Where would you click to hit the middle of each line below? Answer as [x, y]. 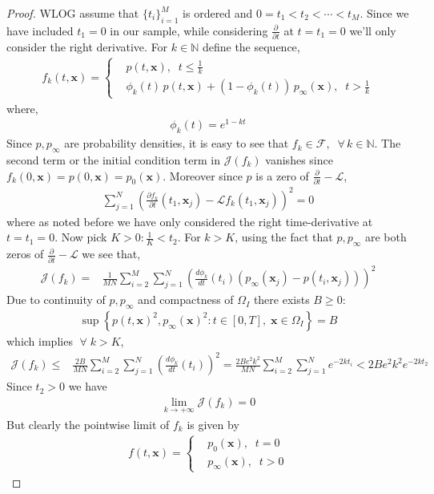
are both [386, 237]
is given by [213, 424]
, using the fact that [284, 237]
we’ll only [373, 30]
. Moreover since [203, 175]
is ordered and [218, 13]
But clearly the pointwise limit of [88, 424]
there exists [281, 300]
